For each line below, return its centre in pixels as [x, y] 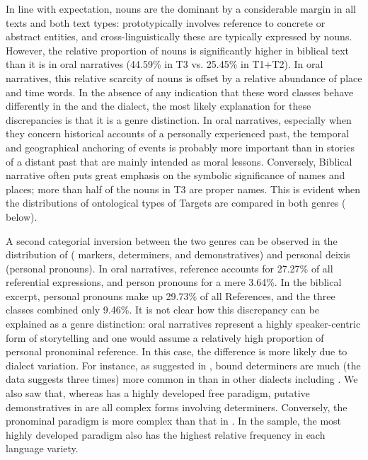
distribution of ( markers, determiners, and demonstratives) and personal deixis [178, 254]
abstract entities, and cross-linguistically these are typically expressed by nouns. [179, 36]
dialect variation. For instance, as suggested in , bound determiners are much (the [183, 365]
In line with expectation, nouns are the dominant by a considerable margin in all [181, 8]
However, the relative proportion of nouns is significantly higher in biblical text [178, 50]
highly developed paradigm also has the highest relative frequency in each [166, 434]
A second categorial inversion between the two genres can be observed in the [172, 240]
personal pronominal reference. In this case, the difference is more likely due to [177, 351]
